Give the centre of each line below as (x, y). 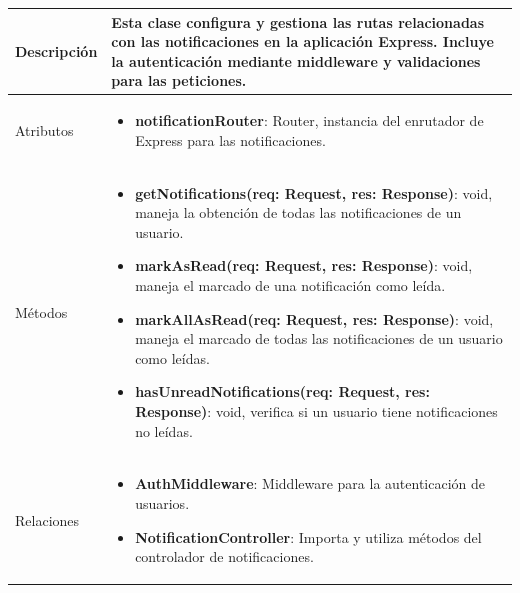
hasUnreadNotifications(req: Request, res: (282, 391)
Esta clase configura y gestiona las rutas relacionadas (298, 21)
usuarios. (162, 502)
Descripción (56, 50)
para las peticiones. (179, 80)
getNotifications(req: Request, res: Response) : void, (314, 192)
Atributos (44, 129)
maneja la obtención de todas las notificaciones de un (298, 212)
